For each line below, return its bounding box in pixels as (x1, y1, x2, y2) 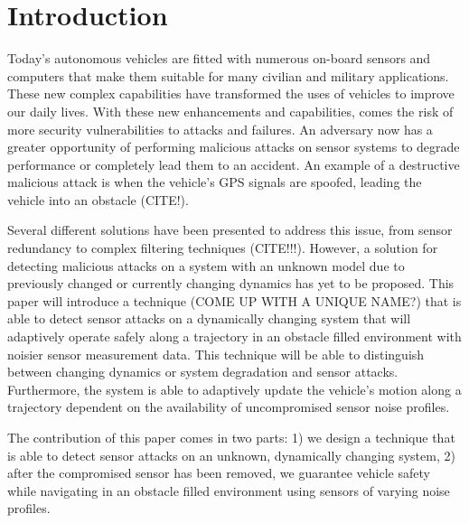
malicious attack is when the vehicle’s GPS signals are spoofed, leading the (7, 173, 422, 191)
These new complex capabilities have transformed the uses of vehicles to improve (7, 84, 455, 103)
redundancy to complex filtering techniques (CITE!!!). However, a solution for (7, 238, 438, 257)
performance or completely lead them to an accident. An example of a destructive (7, 154, 460, 173)
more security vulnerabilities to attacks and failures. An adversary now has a (7, 119, 433, 138)
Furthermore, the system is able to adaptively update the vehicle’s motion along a (7, 379, 462, 398)
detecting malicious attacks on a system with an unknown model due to (7, 256, 405, 275)
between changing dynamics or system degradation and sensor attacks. (7, 362, 399, 381)
